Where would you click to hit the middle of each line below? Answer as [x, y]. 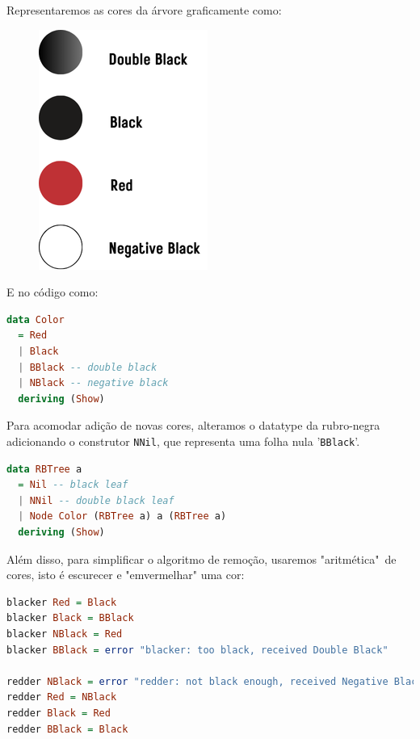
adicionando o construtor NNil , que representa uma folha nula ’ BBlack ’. [183, 441]
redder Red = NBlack [62, 697]
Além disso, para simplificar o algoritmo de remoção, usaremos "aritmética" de [202, 558]
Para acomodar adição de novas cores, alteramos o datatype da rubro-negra [193, 425]
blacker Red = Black [62, 602]
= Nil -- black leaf [73, 485]
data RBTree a [44, 469]
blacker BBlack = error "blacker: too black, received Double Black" [197, 650]
